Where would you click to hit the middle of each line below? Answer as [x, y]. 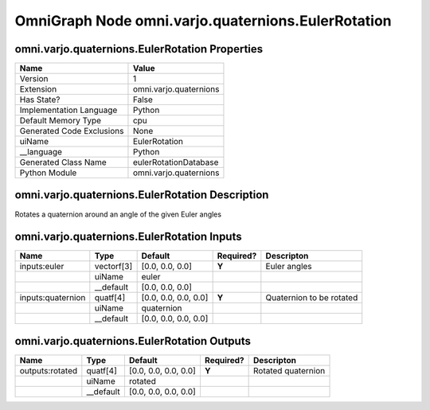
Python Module [48, 173]
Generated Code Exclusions [72, 131]
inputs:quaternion [53, 298]
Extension [38, 89]
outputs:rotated [49, 371]
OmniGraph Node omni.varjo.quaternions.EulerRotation [203, 21]
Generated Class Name [63, 162]
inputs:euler [42, 267]
